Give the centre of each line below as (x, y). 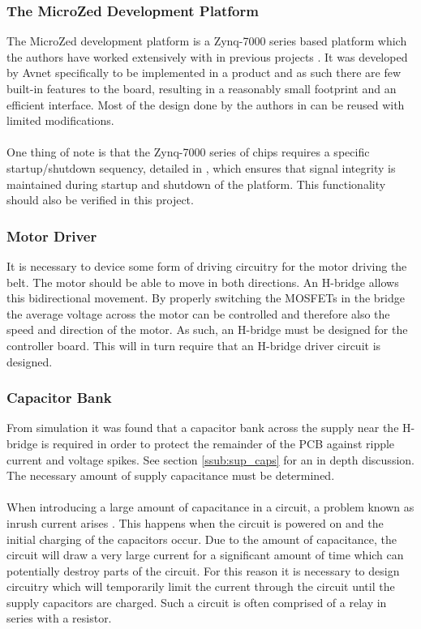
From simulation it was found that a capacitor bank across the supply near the (203, 428)
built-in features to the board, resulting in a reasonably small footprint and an (202, 88)
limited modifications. (60, 120)
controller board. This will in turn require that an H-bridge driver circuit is (194, 345)
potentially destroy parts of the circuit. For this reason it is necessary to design (203, 570)
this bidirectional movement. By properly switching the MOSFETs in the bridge (206, 298)
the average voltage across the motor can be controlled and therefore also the (198, 313)
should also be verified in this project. (100, 200)
